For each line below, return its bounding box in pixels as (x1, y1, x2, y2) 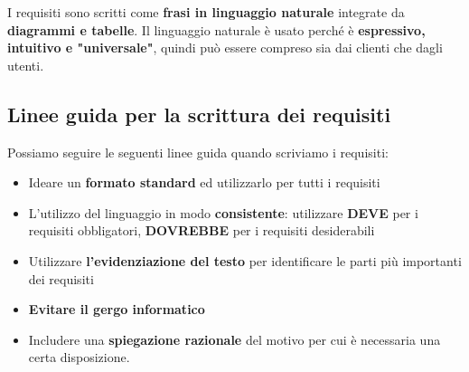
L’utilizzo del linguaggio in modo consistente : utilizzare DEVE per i (28, 203, 418, 222)
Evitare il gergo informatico (28, 300, 205, 319)
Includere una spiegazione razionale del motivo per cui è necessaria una (28, 329, 441, 348)
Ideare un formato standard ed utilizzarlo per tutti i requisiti (28, 173, 380, 192)
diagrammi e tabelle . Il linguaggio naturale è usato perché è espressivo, (7, 20, 426, 39)
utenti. (7, 55, 44, 74)
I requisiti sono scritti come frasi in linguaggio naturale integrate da (7, 3, 405, 21)
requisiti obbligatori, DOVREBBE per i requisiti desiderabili (28, 221, 375, 240)
